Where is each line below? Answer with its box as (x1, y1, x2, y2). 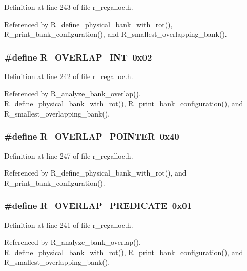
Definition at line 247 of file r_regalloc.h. (4, 150, 133, 161)
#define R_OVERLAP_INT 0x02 (4, 50, 152, 63)
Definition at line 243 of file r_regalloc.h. (4, 2, 133, 12)
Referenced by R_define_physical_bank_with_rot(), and (4, 167, 187, 178)
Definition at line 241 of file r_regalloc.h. (4, 219, 133, 230)
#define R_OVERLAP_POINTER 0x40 (4, 130, 179, 143)
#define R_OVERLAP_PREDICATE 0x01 (4, 199, 192, 212)
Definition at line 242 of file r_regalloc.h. (4, 71, 133, 81)
